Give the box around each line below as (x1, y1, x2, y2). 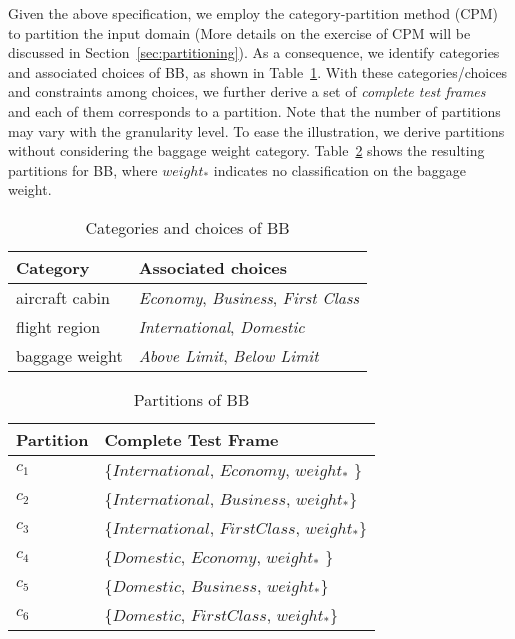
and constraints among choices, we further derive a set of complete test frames (8, 81, 486, 102)
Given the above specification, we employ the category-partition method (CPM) (8, 3, 499, 23)
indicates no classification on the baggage (213, 159, 467, 180)
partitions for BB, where (8, 159, 158, 180)
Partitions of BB (133, 387, 250, 411)
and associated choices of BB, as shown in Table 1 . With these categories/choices (8, 61, 508, 82)
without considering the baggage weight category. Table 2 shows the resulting (8, 140, 485, 161)
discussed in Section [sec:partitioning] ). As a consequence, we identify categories (8, 42, 500, 63)
